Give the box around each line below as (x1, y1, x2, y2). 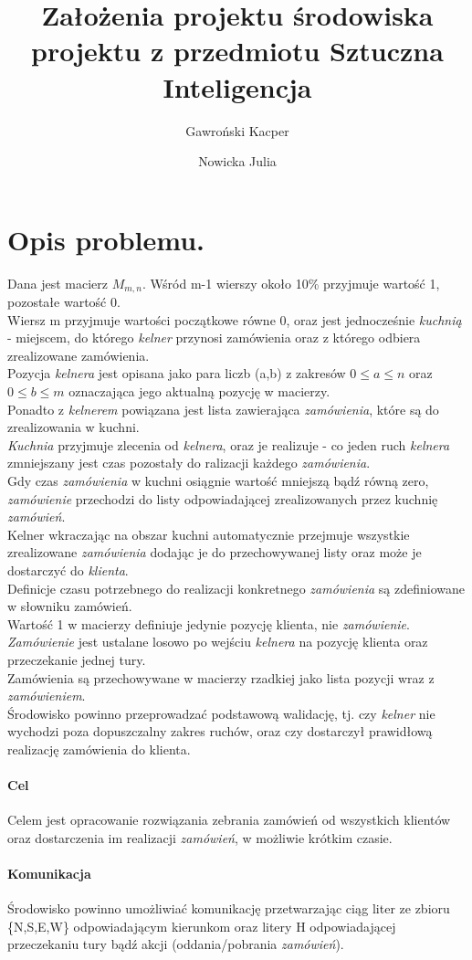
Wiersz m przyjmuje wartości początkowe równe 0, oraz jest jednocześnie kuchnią (7, 310, 462, 329)
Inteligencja (163, 68, 312, 105)
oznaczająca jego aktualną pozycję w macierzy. (68, 382, 330, 401)
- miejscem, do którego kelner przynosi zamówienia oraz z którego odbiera (7, 328, 421, 347)
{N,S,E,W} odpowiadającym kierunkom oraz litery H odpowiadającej (7, 916, 396, 935)
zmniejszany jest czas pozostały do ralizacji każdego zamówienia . (7, 453, 371, 472)
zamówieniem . (7, 686, 86, 705)
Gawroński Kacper (185, 121, 289, 140)
